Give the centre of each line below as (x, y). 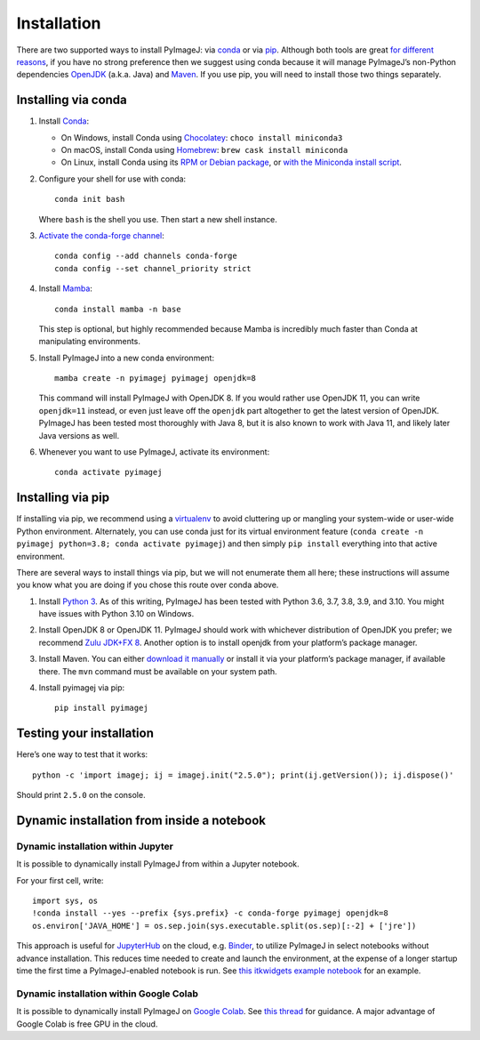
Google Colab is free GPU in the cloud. (87, 1024)
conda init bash (90, 199)
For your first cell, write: (60, 880)
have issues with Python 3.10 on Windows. (116, 614)
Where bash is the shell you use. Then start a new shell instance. (158, 219)
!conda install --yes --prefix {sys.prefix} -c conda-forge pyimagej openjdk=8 (210, 913)
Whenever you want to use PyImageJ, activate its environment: (154, 452)
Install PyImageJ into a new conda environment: (127, 358)
